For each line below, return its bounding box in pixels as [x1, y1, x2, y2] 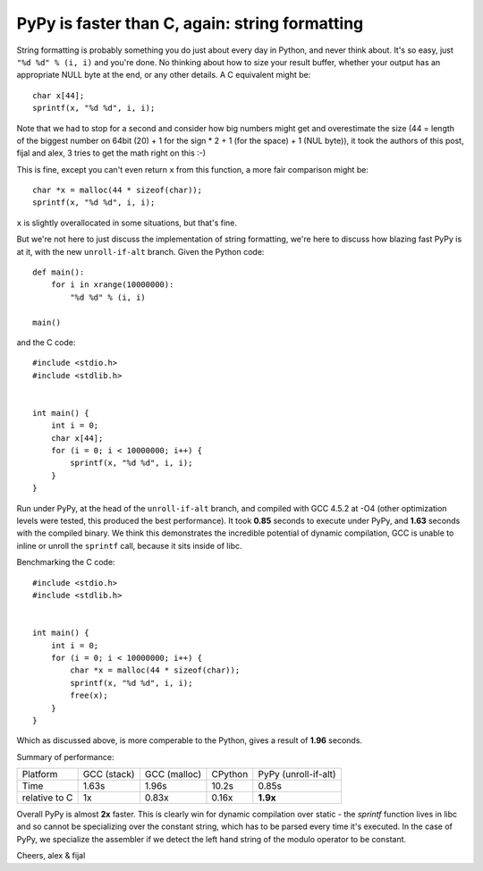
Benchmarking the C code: [16, 557, 115, 568]
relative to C [21, 791, 73, 804]
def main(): [32, 267, 85, 277]
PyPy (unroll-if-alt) [258, 768, 336, 781]
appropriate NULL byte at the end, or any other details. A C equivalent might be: [16, 70, 311, 80]
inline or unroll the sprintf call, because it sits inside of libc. [16, 540, 242, 551]
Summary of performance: [16, 751, 114, 762]
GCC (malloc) [144, 768, 202, 781]
